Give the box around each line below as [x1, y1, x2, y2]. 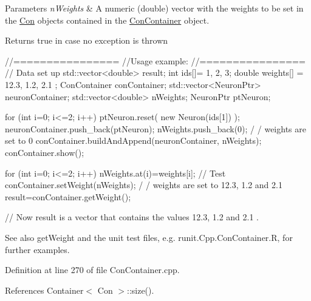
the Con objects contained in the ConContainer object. [5, 13, 210, 26]
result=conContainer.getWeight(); [5, 190, 131, 203]
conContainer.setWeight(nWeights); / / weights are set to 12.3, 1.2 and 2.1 [5, 178, 282, 191]
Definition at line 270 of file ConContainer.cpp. [5, 263, 180, 276]
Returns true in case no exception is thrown [5, 34, 168, 47]
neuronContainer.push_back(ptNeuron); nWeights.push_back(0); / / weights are [5, 122, 306, 135]
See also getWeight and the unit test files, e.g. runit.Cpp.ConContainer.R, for [5, 231, 293, 243]
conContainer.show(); [5, 146, 84, 158]
